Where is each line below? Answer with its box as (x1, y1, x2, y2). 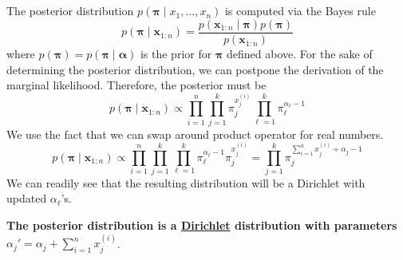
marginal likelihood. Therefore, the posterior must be (6, 77, 267, 93)
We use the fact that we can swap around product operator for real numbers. (6, 125, 384, 142)
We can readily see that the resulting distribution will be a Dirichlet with (6, 174, 365, 191)
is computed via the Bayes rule (224, 2, 376, 19)
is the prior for (140, 45, 212, 62)
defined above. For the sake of (227, 45, 373, 62)
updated (6, 190, 47, 207)
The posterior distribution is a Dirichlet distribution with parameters (6, 217, 397, 234)
